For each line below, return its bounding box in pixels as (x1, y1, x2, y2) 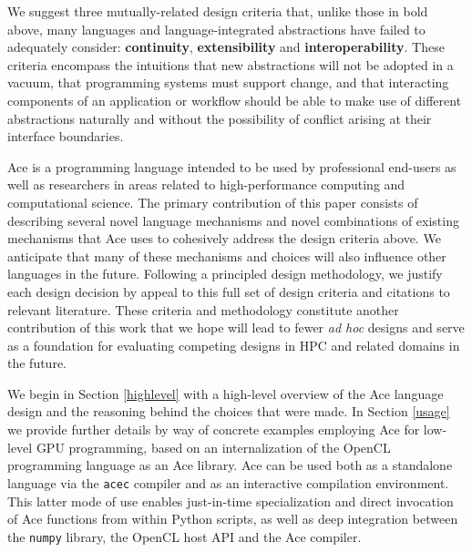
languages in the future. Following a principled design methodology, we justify (7, 264, 443, 283)
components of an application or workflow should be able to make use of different (7, 90, 462, 109)
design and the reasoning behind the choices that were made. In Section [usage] (7, 402, 450, 421)
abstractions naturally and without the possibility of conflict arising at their (7, 108, 432, 128)
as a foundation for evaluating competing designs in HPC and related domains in (7, 335, 460, 354)
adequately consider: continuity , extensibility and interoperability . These (7, 37, 445, 56)
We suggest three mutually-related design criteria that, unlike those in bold (7, 2, 428, 20)
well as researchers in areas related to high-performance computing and (7, 175, 405, 194)
